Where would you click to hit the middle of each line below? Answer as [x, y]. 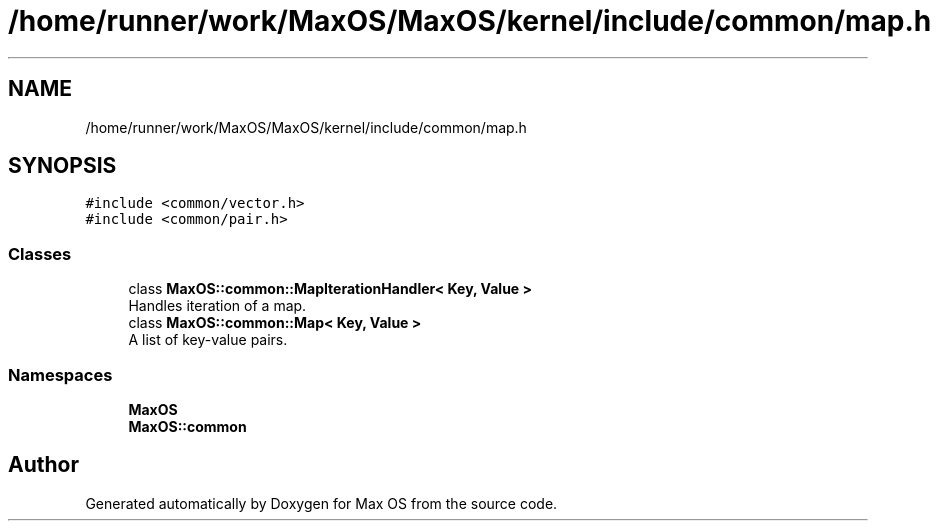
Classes [40, 253]
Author [43, 465]
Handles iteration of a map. [217, 306]
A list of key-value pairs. [208, 340]
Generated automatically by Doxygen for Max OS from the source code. [321, 503]
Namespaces [60, 374]
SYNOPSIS [62, 166]
